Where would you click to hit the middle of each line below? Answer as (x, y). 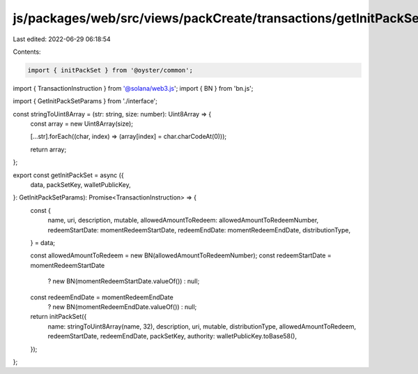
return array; (48, 149)
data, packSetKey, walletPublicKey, (81, 185)
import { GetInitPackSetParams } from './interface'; (85, 101)
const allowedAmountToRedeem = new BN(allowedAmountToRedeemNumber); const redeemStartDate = (181, 255)
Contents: (27, 52)
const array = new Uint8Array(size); (82, 124)
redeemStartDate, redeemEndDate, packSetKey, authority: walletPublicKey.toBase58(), (172, 336)
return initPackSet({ (59, 317)
